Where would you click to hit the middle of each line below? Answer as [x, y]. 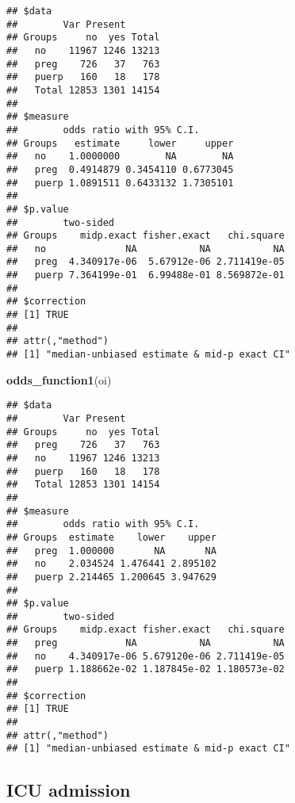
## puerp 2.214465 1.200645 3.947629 [111, 577]
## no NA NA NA [146, 249]
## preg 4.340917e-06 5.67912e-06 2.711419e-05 [146, 262]
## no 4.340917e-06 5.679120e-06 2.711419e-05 [146, 656]
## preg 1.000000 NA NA [111, 551]
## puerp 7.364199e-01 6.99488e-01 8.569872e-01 [146, 275]
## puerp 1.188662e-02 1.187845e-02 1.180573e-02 [146, 669]
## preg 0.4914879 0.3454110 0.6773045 [120, 169]
